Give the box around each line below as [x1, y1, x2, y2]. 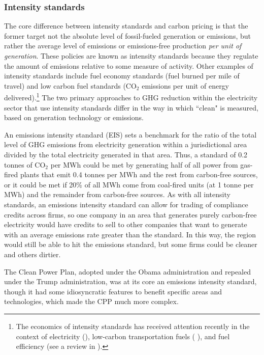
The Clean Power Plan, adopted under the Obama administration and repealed [4, 266, 251, 277]
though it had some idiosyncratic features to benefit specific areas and [4, 286, 222, 296]
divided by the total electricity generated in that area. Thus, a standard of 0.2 [4, 149, 248, 159]
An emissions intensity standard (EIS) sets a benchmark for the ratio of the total [4, 129, 257, 140]
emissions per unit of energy [142, 80, 229, 91]
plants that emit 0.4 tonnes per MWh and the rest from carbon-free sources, [20, 169, 258, 180]
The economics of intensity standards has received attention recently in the [16, 320, 250, 331]
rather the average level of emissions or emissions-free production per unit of [4, 40, 242, 51]
